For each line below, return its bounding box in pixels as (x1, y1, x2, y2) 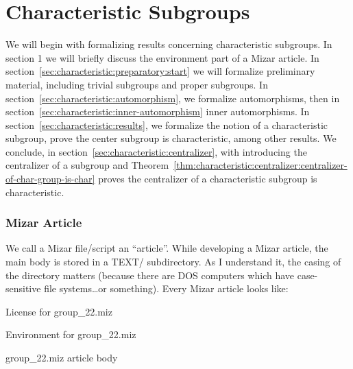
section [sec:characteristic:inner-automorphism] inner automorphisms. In (5, 104, 310, 119)
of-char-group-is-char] (5, 171, 95, 186)
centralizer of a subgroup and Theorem (5, 158, 169, 172)
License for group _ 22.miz (5, 304, 112, 318)
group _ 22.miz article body (5, 350, 118, 365)
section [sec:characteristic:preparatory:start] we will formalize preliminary (5, 64, 315, 78)
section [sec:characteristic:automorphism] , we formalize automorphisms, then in (5, 91, 340, 105)
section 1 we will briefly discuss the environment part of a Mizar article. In (5, 50, 319, 64)
